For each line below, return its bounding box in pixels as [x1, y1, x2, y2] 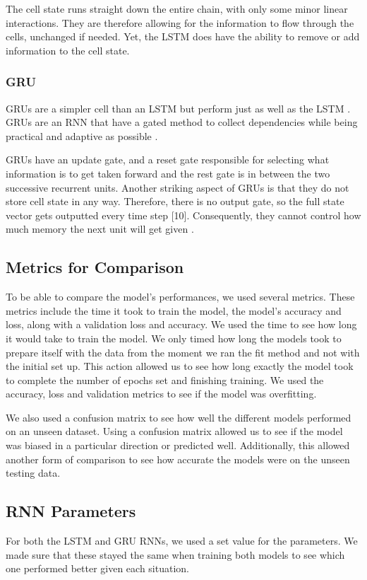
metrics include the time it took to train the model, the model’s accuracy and [6, 303, 342, 318]
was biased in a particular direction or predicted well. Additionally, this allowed [6, 438, 350, 453]
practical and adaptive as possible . [6, 128, 158, 143]
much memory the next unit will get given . [6, 221, 194, 236]
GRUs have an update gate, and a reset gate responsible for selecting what [6, 152, 330, 167]
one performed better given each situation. [6, 561, 189, 576]
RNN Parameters [6, 500, 136, 522]
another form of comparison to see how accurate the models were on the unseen [6, 451, 350, 466]
